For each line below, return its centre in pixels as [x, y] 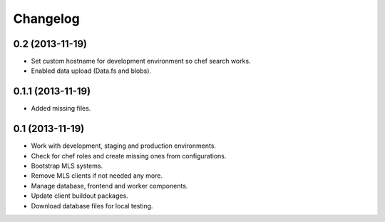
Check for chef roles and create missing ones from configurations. [129, 156]
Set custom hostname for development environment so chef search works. [141, 61]
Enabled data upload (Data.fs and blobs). [91, 71]
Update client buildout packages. [79, 196]
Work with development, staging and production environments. [124, 146]
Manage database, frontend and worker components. [109, 186]
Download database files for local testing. [92, 206]
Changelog [46, 19]
